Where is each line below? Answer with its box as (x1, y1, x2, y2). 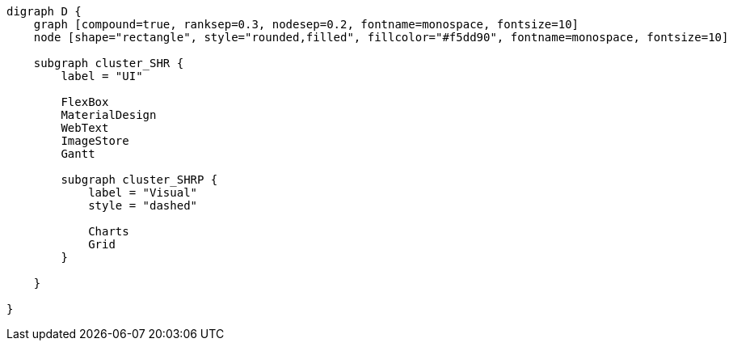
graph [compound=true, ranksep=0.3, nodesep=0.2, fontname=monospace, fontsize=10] (33, 18, 579, 31)
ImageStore (61, 134, 129, 147)
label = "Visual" (88, 186, 198, 199)
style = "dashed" (88, 199, 198, 212)
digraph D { (6, 5, 82, 18)
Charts (88, 225, 129, 238)
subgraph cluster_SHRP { (61, 173, 218, 186)
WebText (61, 121, 109, 134)
